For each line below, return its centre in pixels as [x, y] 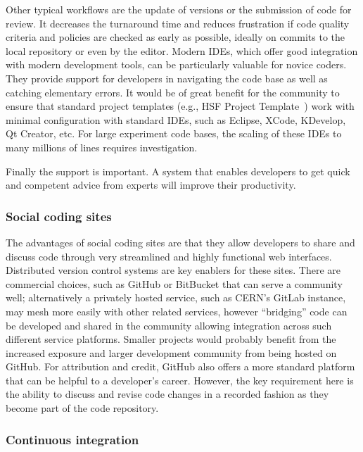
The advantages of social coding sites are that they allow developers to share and [180, 242]
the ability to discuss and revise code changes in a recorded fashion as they [167, 394]
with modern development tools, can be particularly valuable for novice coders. [176, 64]
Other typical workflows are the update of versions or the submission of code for [179, 9]
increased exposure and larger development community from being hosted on [171, 352]
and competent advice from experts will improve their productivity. [151, 185]
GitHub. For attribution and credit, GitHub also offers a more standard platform [180, 366]
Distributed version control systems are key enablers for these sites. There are [173, 270]
